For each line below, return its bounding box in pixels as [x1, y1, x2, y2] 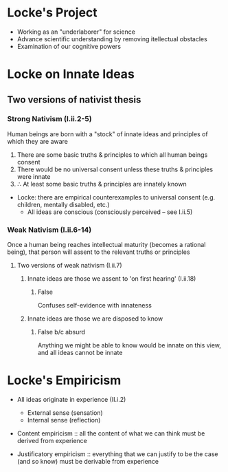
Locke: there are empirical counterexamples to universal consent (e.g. [16, 193, 216, 201]
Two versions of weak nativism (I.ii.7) [16, 261, 122, 270]
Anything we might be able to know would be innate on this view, [37, 341, 222, 350]
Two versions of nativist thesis [7, 94, 141, 105]
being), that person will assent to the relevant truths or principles [7, 248, 190, 256]
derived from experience [16, 437, 88, 445]
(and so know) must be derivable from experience [16, 458, 159, 466]
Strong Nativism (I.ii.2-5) [7, 114, 92, 124]
